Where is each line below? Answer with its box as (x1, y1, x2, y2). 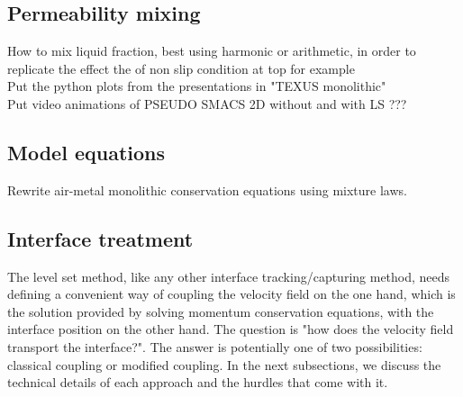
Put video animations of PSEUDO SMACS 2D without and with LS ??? (7, 94, 407, 113)
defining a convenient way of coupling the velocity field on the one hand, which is (7, 284, 456, 303)
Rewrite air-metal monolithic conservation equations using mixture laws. (7, 180, 407, 199)
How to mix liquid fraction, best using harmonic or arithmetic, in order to (7, 41, 416, 60)
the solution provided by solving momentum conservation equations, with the (7, 302, 434, 320)
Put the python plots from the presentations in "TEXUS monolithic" (7, 77, 386, 95)
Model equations (7, 138, 165, 166)
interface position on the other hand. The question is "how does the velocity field (7, 320, 454, 338)
